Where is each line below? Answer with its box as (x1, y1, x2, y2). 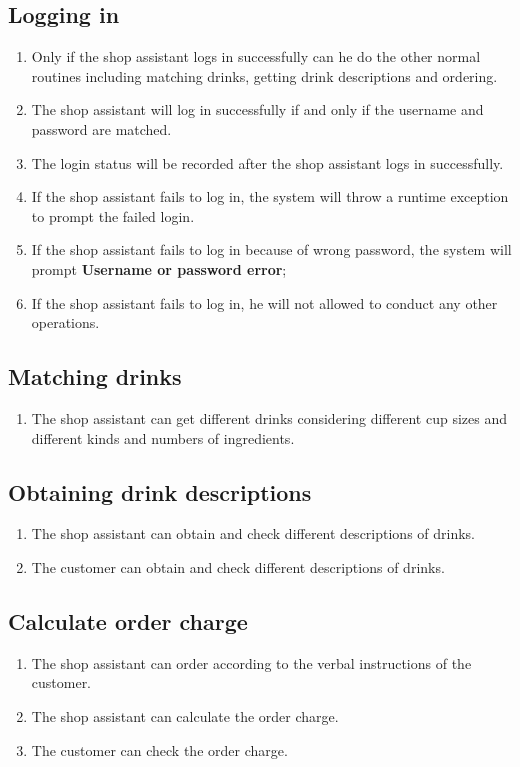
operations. (31, 312, 100, 333)
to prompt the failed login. (31, 205, 195, 226)
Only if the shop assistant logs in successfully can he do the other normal (31, 46, 481, 67)
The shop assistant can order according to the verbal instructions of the (31, 652, 472, 673)
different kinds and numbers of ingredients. (31, 427, 295, 448)
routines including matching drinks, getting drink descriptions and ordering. (31, 65, 498, 86)
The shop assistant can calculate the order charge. (31, 705, 339, 726)
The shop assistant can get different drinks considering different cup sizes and (31, 407, 507, 428)
